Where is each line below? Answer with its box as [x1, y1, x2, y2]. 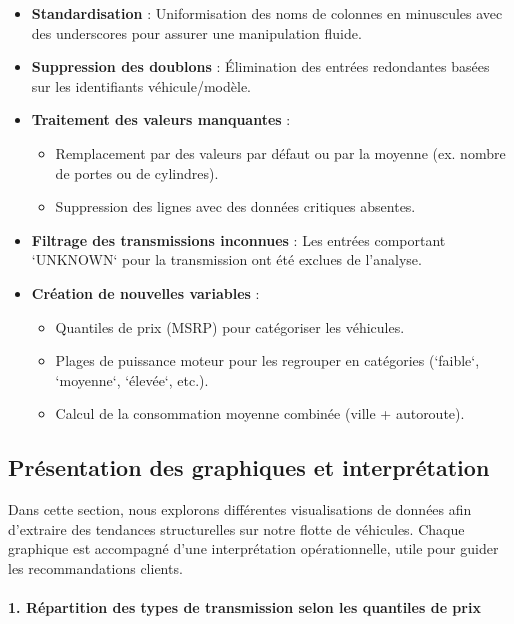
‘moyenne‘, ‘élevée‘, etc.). [55, 369, 209, 390]
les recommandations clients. [8, 557, 183, 578]
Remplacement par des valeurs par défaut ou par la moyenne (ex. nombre [55, 142, 506, 163]
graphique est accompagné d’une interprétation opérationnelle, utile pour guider [8, 538, 499, 559]
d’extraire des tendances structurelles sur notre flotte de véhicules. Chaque [8, 518, 465, 539]
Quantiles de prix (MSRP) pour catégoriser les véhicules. [55, 316, 405, 337]
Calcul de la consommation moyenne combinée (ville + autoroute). [55, 403, 465, 424]
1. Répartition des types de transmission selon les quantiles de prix [8, 597, 481, 618]
